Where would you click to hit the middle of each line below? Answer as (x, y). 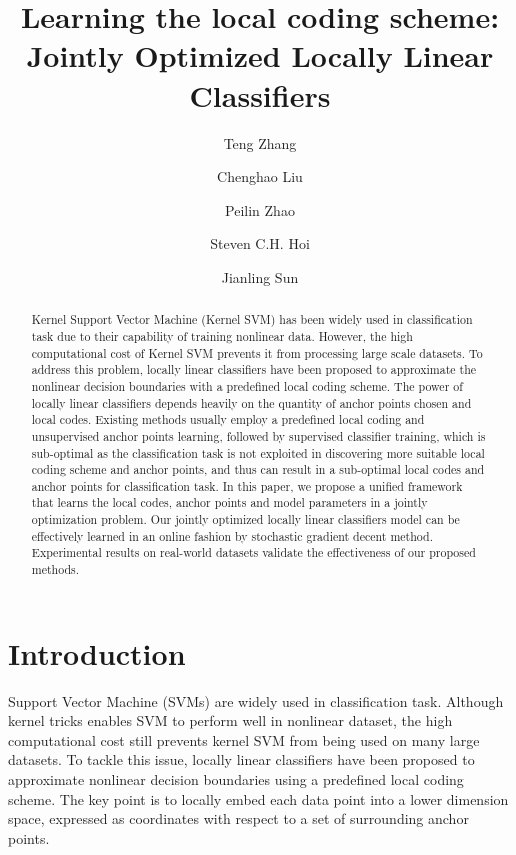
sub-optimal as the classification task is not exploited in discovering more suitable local (258, 452)
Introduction (97, 652)
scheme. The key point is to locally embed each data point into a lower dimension (258, 798)
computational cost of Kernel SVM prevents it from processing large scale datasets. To (257, 352)
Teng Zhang (260, 142)
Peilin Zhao (260, 209)
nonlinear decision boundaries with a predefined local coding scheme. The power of (247, 385)
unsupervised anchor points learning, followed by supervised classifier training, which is (258, 435)
